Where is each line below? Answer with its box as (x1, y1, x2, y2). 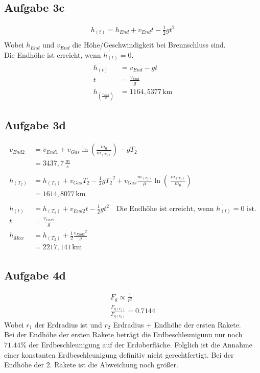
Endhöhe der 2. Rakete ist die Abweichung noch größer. (4, 359, 178, 370)
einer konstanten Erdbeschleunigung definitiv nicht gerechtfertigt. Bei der (4, 349, 234, 360)
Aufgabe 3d (4, 117, 66, 133)
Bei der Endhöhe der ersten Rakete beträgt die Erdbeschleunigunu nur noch (4, 329, 243, 340)
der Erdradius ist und (34, 319, 102, 330)
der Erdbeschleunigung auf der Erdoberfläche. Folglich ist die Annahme (29, 339, 252, 350)
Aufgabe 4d (4, 267, 66, 283)
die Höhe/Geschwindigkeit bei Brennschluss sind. (72, 39, 226, 50)
